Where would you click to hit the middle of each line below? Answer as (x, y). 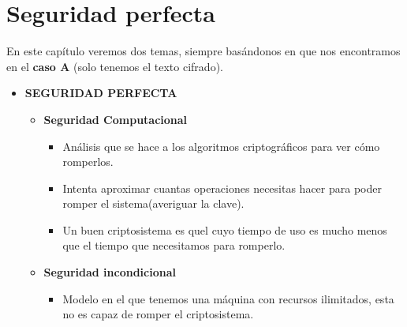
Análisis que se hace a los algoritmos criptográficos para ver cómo (221, 146)
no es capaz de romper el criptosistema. (158, 314)
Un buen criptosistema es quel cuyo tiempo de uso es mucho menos (225, 229)
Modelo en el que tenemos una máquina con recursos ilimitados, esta (228, 298)
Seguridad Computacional (116, 119)
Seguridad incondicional (110, 272)
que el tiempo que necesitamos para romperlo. (174, 245)
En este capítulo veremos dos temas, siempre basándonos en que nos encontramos (203, 51)
